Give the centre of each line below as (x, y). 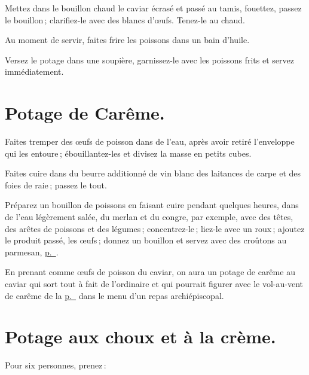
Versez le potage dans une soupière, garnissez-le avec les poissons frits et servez (149, 60)
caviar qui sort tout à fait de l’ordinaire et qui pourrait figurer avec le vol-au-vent (154, 284)
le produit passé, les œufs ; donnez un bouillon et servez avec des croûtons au (146, 240)
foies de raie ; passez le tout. (56, 185)
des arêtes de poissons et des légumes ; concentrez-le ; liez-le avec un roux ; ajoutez (155, 228)
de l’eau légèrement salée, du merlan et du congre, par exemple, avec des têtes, (149, 217)
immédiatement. (34, 71)
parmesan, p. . (32, 251)
